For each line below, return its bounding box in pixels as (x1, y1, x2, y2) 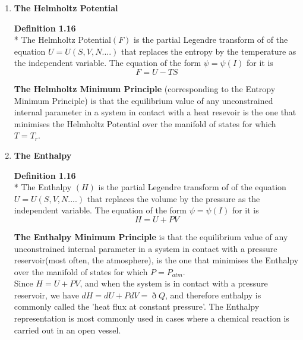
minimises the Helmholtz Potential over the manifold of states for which (14, 117, 276, 130)
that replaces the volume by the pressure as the (87, 192, 260, 204)
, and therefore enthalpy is (165, 288, 261, 301)
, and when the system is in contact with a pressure (80, 277, 268, 289)
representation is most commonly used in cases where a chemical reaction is (14, 312, 289, 325)
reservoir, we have (14, 288, 79, 301)
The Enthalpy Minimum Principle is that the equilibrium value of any (14, 230, 288, 243)
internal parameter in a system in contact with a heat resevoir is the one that (14, 106, 296, 118)
